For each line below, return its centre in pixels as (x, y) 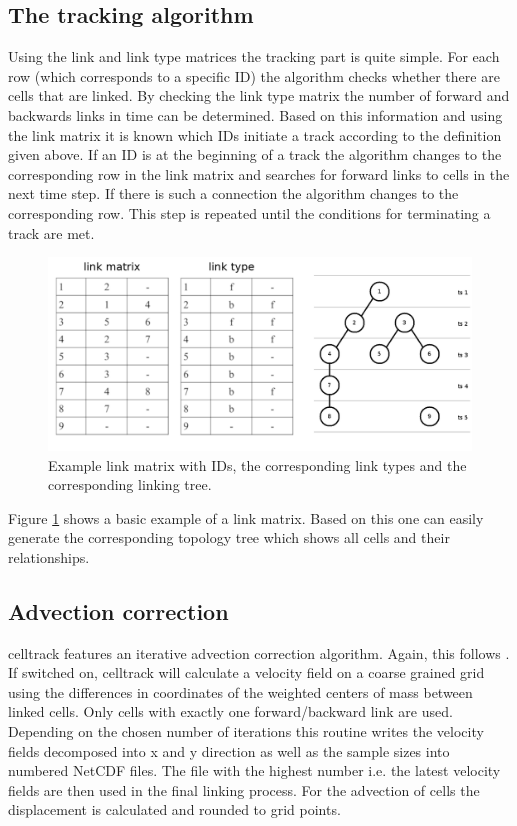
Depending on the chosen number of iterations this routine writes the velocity (246, 731)
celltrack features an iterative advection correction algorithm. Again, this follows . (259, 652)
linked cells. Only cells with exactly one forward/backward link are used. (230, 711)
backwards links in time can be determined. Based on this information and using (255, 114)
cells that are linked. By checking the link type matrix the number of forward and (259, 95)
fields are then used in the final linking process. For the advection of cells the (244, 789)
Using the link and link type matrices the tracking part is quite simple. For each (254, 56)
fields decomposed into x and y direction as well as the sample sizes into (229, 750)
